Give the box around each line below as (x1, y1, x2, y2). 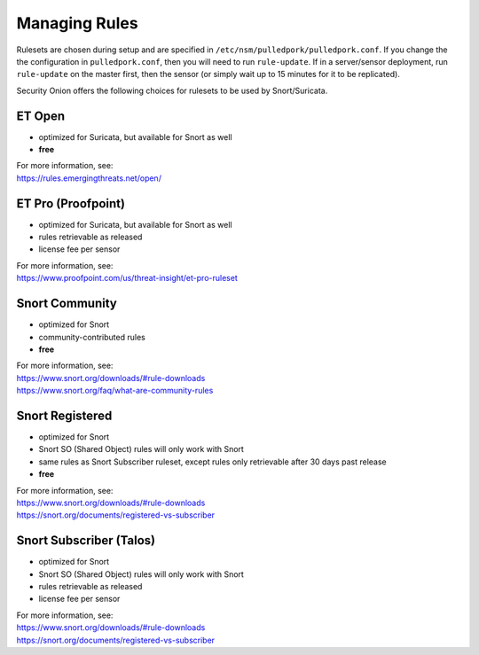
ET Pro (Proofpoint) (16, 196, 126, 211)
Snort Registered (16, 408, 113, 423)
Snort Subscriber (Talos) (16, 533, 155, 549)
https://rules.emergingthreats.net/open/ (16, 173, 161, 183)
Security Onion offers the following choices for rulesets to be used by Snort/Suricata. (16, 85, 328, 96)
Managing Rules (16, 13, 138, 33)
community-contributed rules (38, 331, 145, 342)
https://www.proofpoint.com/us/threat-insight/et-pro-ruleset (16, 273, 239, 284)
